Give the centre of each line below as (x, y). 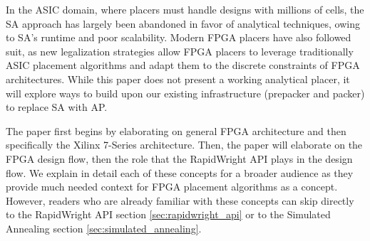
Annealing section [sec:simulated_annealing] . (104, 228)
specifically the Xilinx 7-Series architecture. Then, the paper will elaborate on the (184, 145)
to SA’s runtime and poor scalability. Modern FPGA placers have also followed (179, 37)
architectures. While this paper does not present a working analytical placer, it (178, 79)
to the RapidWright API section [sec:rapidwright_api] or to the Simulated (168, 214)
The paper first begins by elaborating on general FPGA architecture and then (176, 130)
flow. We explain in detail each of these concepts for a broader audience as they (180, 172)
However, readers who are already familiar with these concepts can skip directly (180, 200)
